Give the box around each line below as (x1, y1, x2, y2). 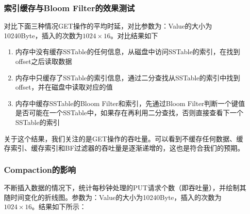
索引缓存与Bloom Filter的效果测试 (4, 1, 135, 14)
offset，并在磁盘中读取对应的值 (15, 82, 113, 92)
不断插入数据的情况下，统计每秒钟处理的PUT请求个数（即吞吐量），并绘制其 (4, 182, 247, 192)
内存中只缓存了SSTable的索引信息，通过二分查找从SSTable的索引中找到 (15, 72, 240, 82)
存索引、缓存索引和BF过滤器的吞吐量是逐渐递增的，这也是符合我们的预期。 (4, 143, 245, 153)
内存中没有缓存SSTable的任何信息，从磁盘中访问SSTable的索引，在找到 (15, 46, 240, 57)
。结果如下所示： (32, 201, 86, 212)
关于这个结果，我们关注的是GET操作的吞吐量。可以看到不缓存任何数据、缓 (4, 133, 243, 143)
